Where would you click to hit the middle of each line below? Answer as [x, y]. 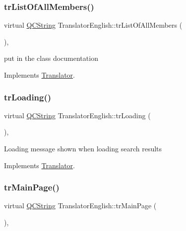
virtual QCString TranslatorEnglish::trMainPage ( [80, 206]
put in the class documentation [51, 58]
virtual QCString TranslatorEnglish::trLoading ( [77, 115]
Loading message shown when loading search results [83, 148]
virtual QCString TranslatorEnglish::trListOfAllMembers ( [93, 25]
